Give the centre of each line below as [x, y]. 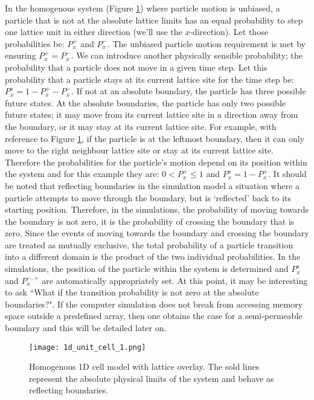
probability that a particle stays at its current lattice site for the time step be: [149, 79]
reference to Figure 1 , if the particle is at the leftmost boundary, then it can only [155, 138]
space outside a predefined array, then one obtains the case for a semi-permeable [154, 316]
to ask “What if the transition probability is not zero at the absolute [132, 292]
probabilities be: [35, 43]
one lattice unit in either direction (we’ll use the [94, 32]
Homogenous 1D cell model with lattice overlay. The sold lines [144, 366]
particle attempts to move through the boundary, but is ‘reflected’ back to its [148, 197]
